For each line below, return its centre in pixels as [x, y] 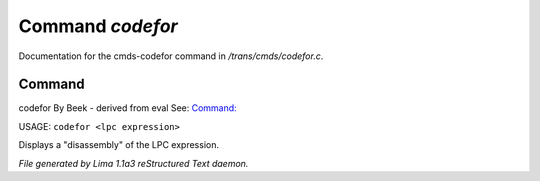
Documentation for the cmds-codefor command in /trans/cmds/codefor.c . [171, 56]
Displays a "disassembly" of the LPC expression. [119, 145]
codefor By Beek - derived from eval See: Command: [127, 108]
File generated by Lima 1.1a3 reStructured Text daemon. [133, 163]
